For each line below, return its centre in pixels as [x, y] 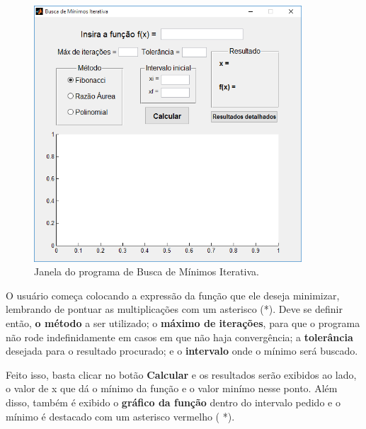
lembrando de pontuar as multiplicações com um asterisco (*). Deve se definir [174, 309]
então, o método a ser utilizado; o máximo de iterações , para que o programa [183, 323]
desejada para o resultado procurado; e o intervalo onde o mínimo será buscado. [182, 351]
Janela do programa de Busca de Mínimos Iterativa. [147, 271]
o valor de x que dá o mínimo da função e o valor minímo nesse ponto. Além [172, 388]
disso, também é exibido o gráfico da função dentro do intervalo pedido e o [173, 402]
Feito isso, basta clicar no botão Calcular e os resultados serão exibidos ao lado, [181, 374]
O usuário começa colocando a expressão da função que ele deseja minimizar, [173, 295]
